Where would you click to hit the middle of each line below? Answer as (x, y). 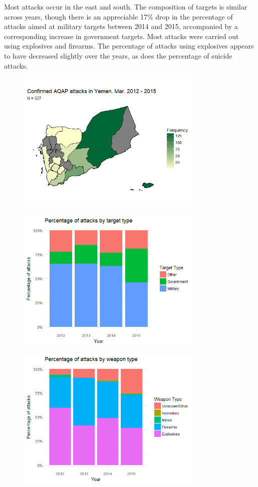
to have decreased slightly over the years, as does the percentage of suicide (118, 55)
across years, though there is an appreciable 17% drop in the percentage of (118, 16)
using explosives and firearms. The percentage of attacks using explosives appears (129, 46)
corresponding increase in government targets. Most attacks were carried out (121, 36)
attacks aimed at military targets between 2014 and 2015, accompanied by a (121, 26)
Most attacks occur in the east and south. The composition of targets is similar (126, 7)
